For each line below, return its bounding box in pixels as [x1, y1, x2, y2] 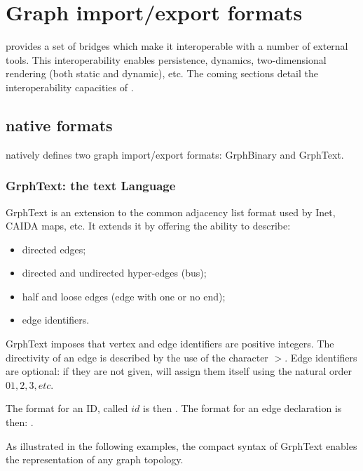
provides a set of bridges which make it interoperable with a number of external [6, 39, 348, 53]
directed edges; [22, 241, 86, 256]
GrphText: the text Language [6, 177, 176, 194]
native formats [6, 114, 113, 135]
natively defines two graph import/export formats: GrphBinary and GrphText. [6, 147, 344, 161]
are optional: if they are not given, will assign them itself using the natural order [6, 364, 352, 378]
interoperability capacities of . [6, 79, 134, 94]
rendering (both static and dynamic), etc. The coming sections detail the [6, 66, 318, 81]
